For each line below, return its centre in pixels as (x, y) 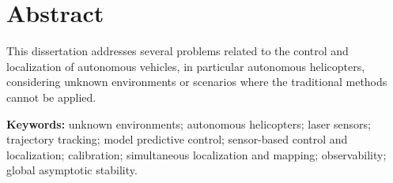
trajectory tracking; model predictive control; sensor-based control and (177, 139)
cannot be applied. (51, 97)
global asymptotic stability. (72, 170)
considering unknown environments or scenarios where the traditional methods (197, 82)
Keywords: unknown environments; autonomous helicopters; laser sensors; (189, 123)
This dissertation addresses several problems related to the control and (178, 51)
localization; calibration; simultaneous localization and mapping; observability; (196, 154)
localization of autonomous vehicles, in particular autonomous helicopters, (186, 66)
